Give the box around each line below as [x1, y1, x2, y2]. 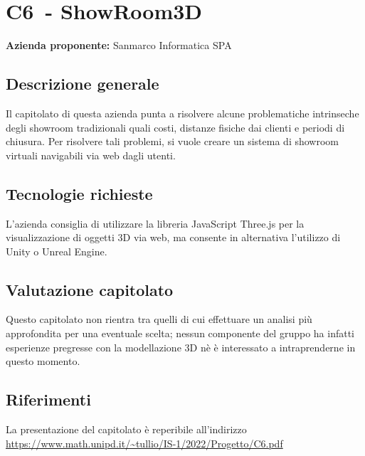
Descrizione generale [6, 73, 159, 95]
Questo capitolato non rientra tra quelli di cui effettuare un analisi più [6, 312, 312, 327]
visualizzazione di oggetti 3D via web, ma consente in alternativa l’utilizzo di [6, 230, 341, 245]
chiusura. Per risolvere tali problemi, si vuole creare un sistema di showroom [6, 134, 339, 149]
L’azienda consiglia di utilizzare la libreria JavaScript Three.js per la [6, 216, 305, 230]
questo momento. [6, 354, 80, 368]
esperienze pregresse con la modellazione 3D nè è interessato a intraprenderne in [6, 339, 356, 354]
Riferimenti [6, 388, 91, 410]
